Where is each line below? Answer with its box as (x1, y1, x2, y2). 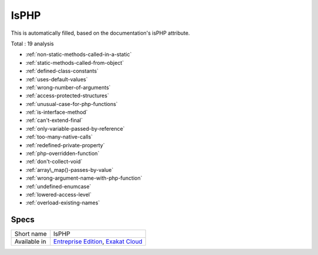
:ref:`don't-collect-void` (25, 158, 82, 165)
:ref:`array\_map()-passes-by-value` (25, 166, 114, 173)
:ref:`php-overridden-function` (25, 150, 100, 157)
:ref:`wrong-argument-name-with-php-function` (25, 174, 143, 182)
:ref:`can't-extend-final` (25, 117, 83, 124)
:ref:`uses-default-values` (25, 75, 88, 82)
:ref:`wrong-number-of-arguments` (25, 84, 111, 91)
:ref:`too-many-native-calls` (25, 133, 93, 141)
